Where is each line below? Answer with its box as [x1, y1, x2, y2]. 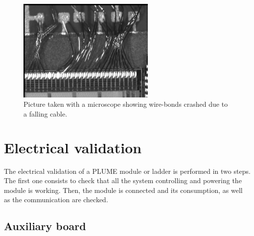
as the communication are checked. [4, 194, 108, 205]
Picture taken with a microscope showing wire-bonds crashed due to [23, 99, 228, 109]
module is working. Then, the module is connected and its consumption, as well [4, 185, 243, 195]
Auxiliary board [4, 218, 86, 234]
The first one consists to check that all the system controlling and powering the [4, 175, 242, 186]
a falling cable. [23, 108, 68, 118]
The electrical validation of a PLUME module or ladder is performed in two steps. [4, 165, 251, 176]
